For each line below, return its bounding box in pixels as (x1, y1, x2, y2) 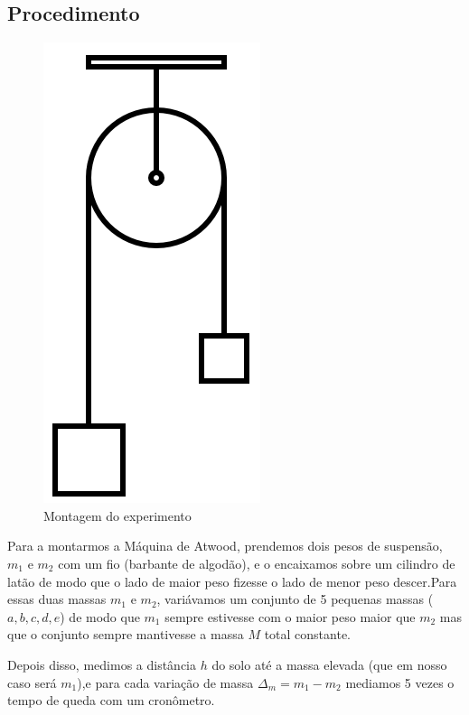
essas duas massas (7, 590, 107, 608)
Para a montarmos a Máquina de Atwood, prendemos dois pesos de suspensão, (7, 536, 443, 555)
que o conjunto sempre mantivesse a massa (7, 625, 244, 644)
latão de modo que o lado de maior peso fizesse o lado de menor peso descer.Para (7, 571, 457, 590)
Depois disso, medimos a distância (7, 655, 197, 673)
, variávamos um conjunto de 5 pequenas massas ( (156, 590, 434, 608)
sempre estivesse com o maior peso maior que (164, 607, 416, 626)
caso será (7, 673, 57, 692)
